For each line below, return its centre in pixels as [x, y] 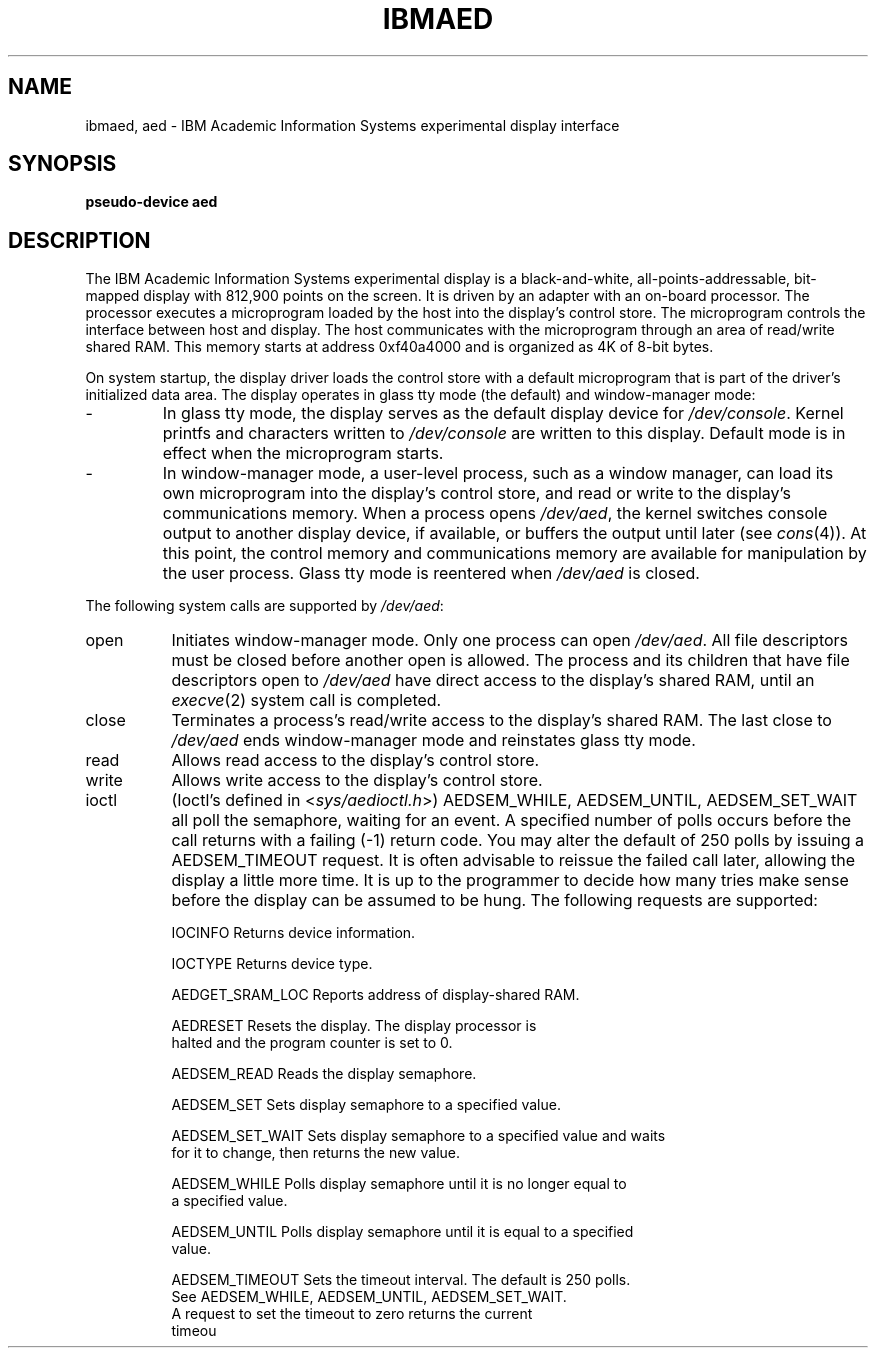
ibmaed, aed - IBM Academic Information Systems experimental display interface [352, 125]
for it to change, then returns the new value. [316, 1153]
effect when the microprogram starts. [303, 453]
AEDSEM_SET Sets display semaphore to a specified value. [366, 1105]
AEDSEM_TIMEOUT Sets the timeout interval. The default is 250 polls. [401, 1280]
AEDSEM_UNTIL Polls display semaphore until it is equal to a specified [402, 1232]
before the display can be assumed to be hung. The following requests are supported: [494, 900]
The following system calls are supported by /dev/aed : [264, 606]
